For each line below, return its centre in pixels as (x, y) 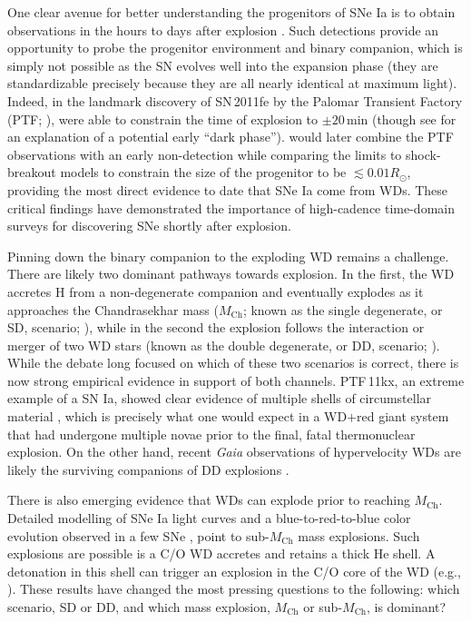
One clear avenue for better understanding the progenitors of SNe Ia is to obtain (231, 12)
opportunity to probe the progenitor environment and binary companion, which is (235, 48)
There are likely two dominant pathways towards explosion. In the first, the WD (231, 274)
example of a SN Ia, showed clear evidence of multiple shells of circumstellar (220, 398)
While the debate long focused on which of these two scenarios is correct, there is (233, 363)
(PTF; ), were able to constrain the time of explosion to (163, 118)
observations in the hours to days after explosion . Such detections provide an (223, 30)
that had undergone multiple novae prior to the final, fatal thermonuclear (211, 434)
